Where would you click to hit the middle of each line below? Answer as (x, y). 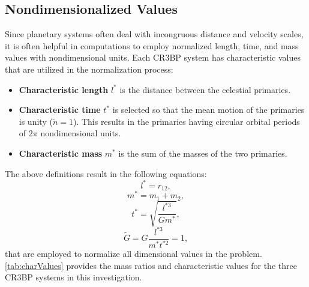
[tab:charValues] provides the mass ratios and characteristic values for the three (151, 265)
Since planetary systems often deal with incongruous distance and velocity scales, (154, 34)
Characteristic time (60, 110)
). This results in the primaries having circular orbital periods (186, 121)
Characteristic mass (61, 153)
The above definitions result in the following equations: (106, 173)
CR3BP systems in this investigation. (73, 277)
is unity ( (36, 121)
